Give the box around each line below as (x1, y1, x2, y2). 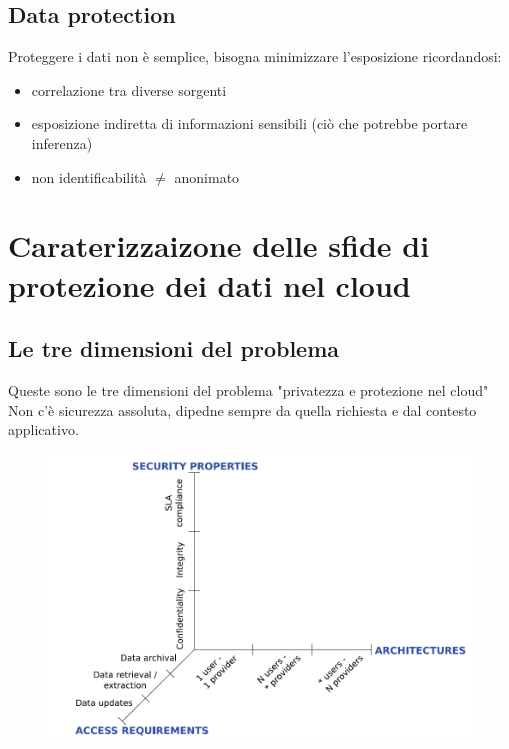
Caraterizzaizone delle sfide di (8, 225, 430, 266)
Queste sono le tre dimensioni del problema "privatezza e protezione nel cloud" (8, 379, 489, 400)
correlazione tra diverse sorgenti (31, 79, 227, 100)
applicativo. (8, 419, 79, 440)
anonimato (174, 166, 240, 187)
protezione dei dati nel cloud (8, 264, 411, 305)
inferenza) (31, 132, 93, 153)
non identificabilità (31, 166, 147, 187)
